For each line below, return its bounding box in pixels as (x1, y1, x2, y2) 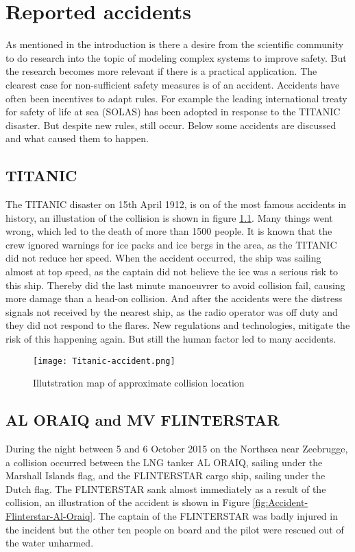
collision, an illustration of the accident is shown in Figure (5, 495, 250, 509)
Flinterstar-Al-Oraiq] (5, 509, 93, 523)
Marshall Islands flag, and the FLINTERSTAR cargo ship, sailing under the (5, 468, 326, 483)
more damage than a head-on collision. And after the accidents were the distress (5, 291, 343, 306)
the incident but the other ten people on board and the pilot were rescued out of (5, 522, 344, 536)
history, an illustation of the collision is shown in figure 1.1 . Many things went (5, 210, 333, 225)
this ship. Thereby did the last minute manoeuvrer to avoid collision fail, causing (5, 277, 345, 292)
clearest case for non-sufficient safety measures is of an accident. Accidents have (5, 77, 340, 91)
